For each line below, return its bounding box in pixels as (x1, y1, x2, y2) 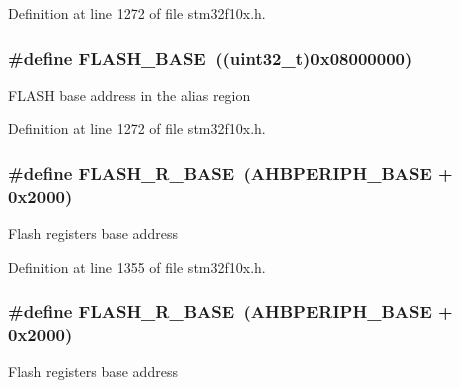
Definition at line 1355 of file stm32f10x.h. (8, 256, 266, 277)
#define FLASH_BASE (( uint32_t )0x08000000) (8, 45, 413, 70)
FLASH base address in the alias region (8, 84, 251, 105)
